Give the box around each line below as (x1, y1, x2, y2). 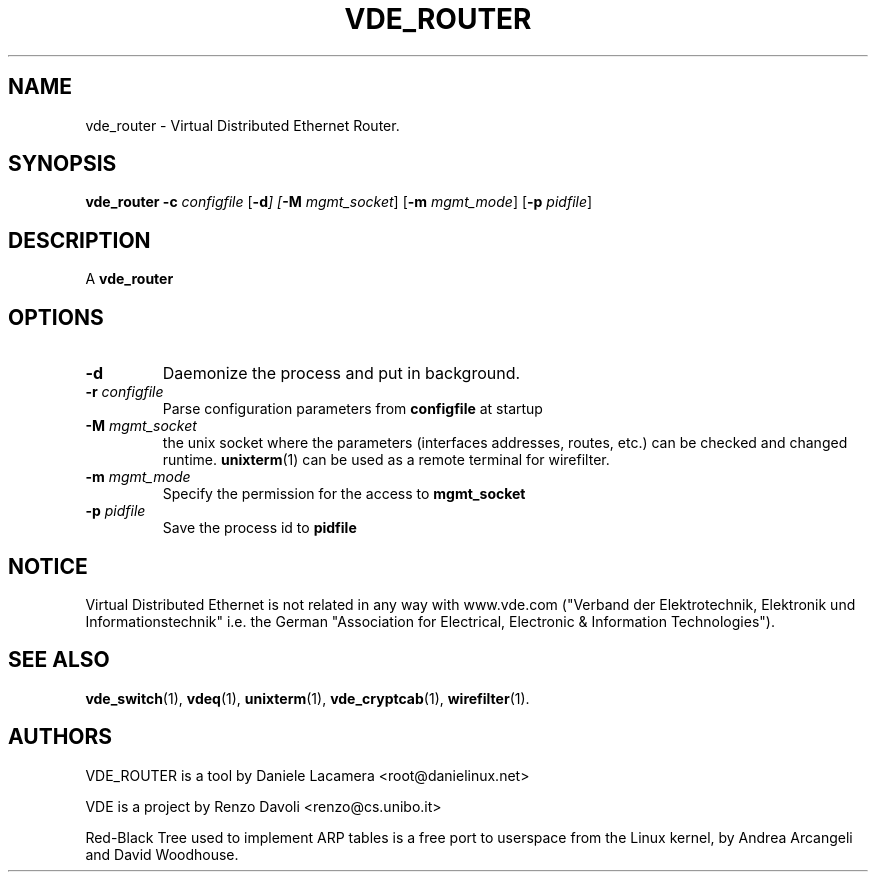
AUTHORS (8, 724, 113, 750)
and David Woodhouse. (85, 845, 239, 863)
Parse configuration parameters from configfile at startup (162, 400, 543, 418)
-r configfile (85, 383, 164, 401)
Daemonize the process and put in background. (162, 363, 521, 384)
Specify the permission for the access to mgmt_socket (162, 485, 526, 503)
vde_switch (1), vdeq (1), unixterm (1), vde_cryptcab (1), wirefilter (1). (85, 689, 530, 707)
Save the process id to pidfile (162, 519, 357, 537)
